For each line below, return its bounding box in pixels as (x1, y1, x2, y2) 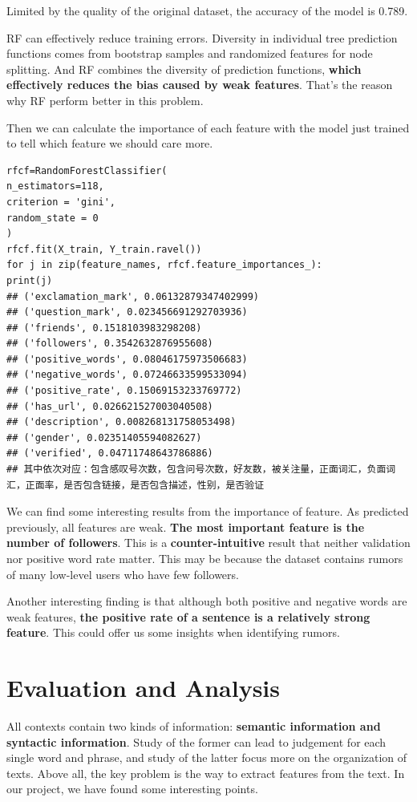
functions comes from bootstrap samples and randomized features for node (6, 45, 373, 62)
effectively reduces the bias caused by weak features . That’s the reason (6, 76, 393, 93)
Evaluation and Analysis (6, 671, 280, 704)
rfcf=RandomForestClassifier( (6, 164, 168, 176)
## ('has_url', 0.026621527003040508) (6, 400, 213, 412)
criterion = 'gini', (6, 196, 116, 208)
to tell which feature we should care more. (6, 135, 213, 152)
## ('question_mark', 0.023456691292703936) (6, 306, 248, 318)
